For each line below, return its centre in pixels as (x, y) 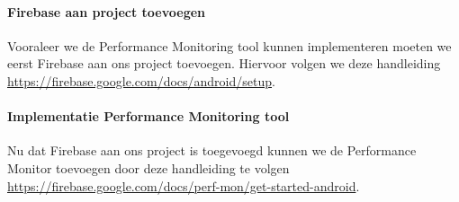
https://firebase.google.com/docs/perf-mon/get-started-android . (184, 185)
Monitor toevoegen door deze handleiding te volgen (148, 167)
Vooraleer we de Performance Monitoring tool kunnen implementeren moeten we (229, 45)
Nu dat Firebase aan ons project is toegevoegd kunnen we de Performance (212, 150)
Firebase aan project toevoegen (107, 11)
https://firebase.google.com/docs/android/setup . (141, 80)
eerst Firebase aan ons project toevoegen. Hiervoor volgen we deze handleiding (224, 63)
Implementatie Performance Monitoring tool (148, 116)
